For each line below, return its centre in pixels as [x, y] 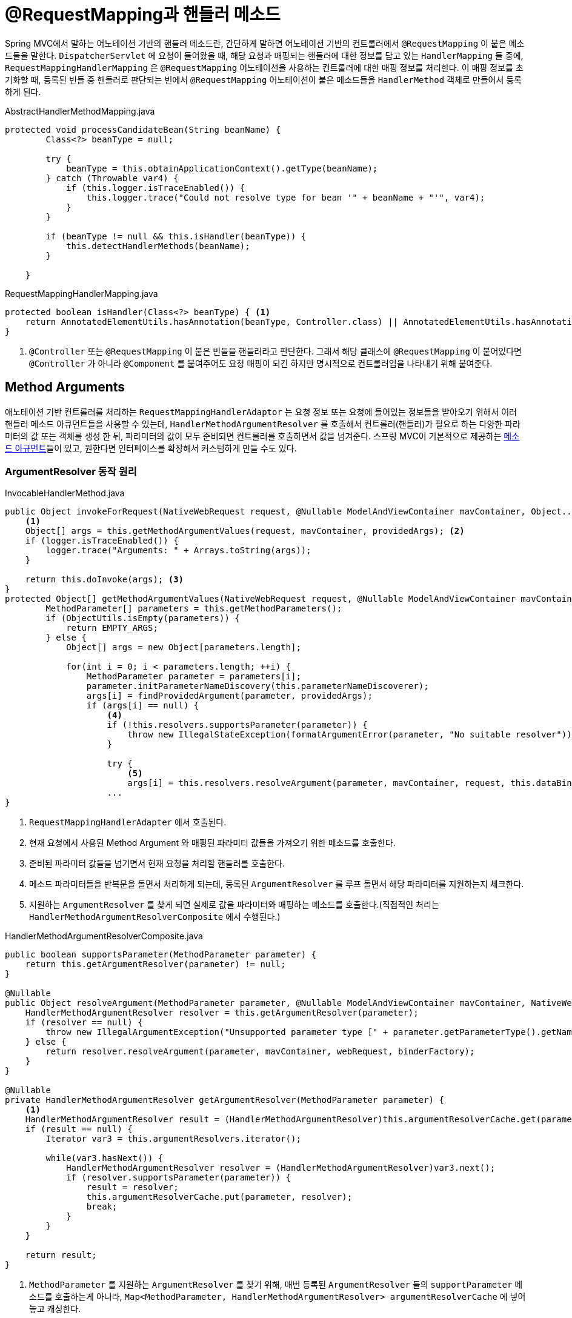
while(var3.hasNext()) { [105, 1158]
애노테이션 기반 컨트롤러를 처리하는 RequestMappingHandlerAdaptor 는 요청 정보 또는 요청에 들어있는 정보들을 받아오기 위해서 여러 [261, 411]
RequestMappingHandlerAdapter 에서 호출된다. [128, 822]
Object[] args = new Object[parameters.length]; [184, 647]
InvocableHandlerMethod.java [65, 493]
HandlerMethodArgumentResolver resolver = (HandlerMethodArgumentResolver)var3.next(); [281, 1168]
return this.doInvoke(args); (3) [105, 580]
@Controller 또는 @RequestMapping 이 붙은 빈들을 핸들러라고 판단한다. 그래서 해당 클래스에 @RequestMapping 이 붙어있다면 [275, 351]
